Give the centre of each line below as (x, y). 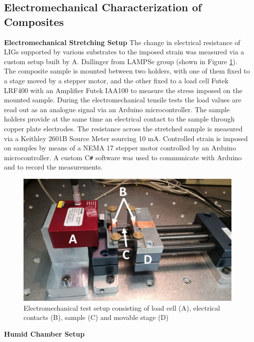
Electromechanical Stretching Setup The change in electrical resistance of (122, 42)
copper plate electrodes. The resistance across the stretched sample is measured (123, 128)
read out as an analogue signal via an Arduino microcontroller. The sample (117, 109)
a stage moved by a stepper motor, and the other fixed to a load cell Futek (116, 80)
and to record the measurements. (53, 167)
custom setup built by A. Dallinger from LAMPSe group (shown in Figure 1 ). (121, 61)
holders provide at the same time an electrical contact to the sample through (119, 119)
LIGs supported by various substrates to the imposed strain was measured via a (124, 52)
